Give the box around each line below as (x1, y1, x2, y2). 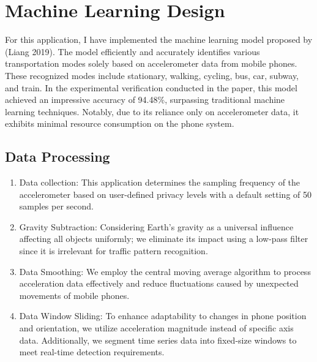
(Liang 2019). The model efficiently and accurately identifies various (5, 45, 260, 58)
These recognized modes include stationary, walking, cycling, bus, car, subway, (5, 69, 299, 81)
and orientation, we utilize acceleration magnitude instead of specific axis (19, 322, 294, 334)
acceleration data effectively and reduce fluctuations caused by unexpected (19, 277, 299, 290)
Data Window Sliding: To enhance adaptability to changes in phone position (19, 309, 307, 322)
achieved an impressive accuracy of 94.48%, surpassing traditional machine (5, 93, 285, 106)
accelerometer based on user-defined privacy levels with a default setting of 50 (19, 187, 311, 200)
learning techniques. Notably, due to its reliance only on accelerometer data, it (5, 105, 299, 118)
